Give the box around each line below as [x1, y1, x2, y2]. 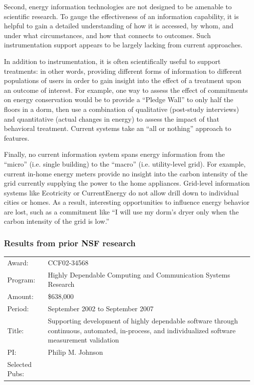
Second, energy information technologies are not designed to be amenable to [4, 1, 232, 11]
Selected [7, 359, 32, 369]
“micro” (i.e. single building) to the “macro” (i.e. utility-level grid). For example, [4, 158, 246, 169]
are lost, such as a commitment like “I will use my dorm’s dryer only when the [4, 206, 239, 216]
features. [4, 132, 29, 143]
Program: [7, 274, 36, 284]
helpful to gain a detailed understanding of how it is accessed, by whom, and [4, 21, 233, 31]
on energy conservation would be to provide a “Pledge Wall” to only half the [4, 94, 233, 105]
